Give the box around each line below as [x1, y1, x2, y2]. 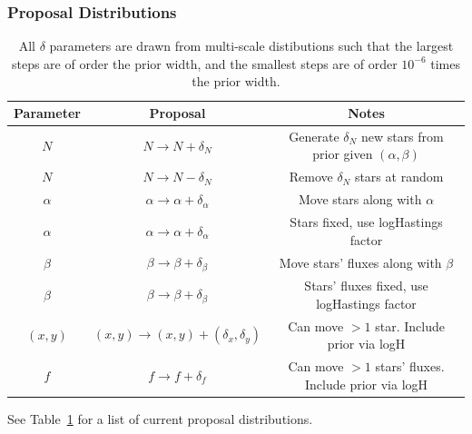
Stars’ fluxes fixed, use [304, 276, 428, 295]
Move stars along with [298, 190, 422, 209]
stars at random [354, 167, 444, 186]
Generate [289, 126, 339, 145]
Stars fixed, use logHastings [290, 212, 443, 231]
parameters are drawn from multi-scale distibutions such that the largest [49, 36, 454, 55]
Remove [289, 167, 333, 186]
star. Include [375, 316, 445, 335]
